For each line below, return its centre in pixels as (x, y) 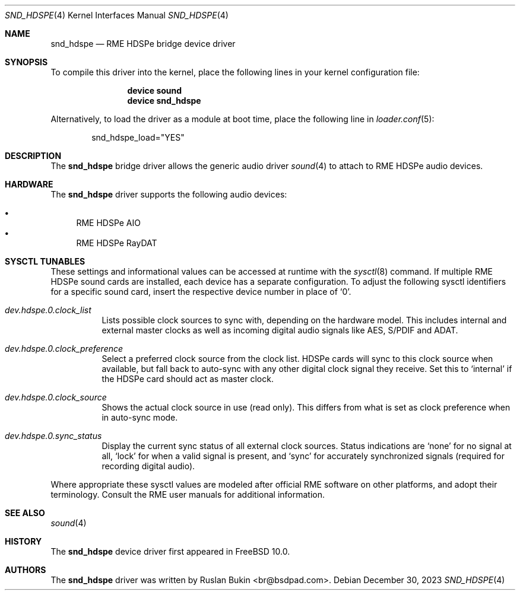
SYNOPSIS (26, 62)
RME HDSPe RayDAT (117, 243)
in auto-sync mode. (140, 417)
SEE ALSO (25, 513)
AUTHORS (26, 570)
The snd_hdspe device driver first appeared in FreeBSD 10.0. (170, 551)
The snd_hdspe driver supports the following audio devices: (169, 194)
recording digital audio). (148, 466)
